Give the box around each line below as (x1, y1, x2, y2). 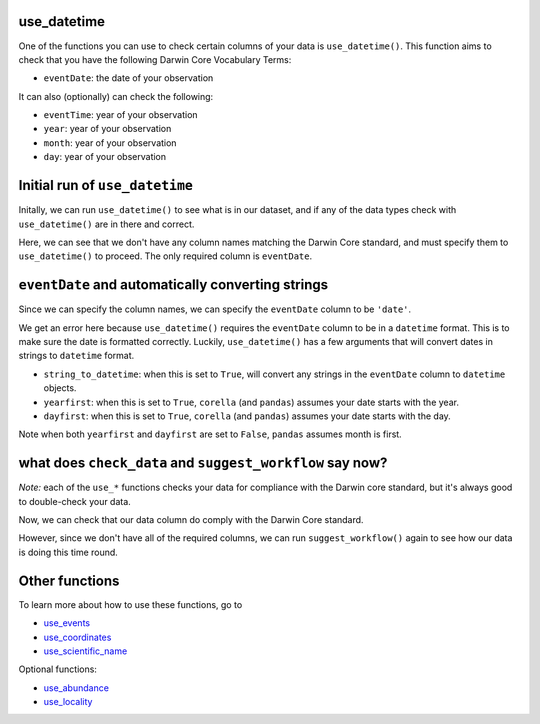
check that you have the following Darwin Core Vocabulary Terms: (18, 53, 292, 65)
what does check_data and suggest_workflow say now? (18, 455, 388, 472)
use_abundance (43, 681, 110, 694)
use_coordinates (43, 631, 112, 643)
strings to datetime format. (18, 350, 135, 362)
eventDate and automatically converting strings (18, 276, 329, 294)
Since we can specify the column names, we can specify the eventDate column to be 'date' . (18, 303, 412, 315)
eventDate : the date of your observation (43, 72, 214, 84)
